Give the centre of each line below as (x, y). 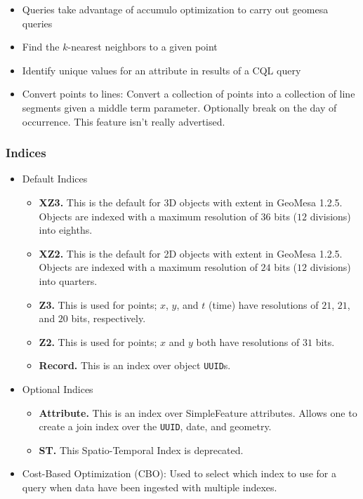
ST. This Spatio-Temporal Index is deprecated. (141, 450)
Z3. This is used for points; (98, 304)
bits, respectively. (108, 318)
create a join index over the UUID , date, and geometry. (155, 426)
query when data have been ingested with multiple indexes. (150, 487)
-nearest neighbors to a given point (143, 47)
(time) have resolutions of (264, 304)
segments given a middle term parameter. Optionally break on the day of (179, 107)
